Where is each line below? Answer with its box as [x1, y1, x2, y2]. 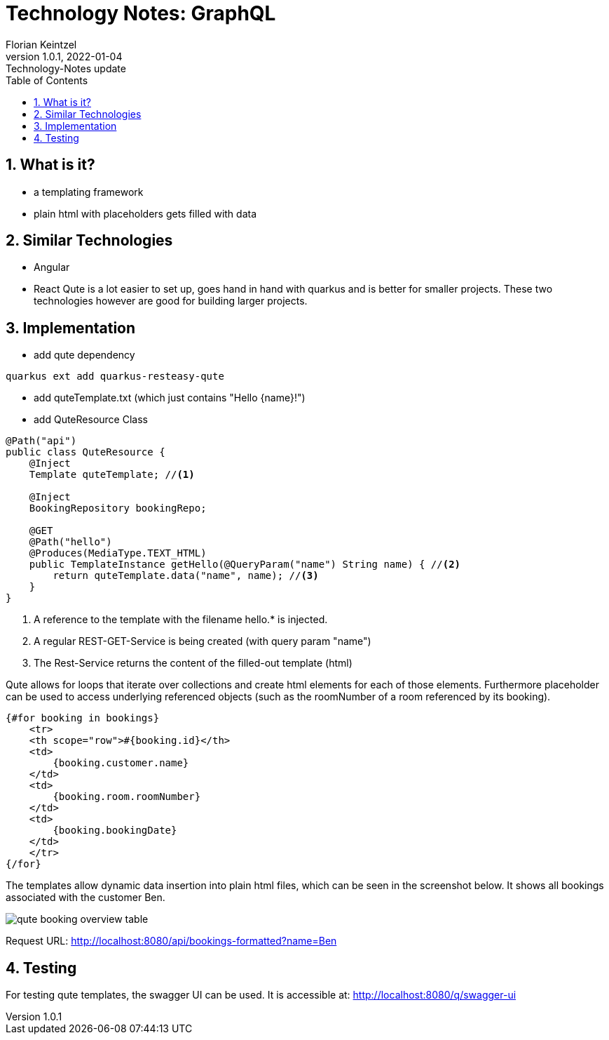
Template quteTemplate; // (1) [29, 469, 195, 481]
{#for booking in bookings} [6, 712, 160, 724]
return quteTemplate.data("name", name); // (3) [53, 570, 319, 582]
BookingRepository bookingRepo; [29, 502, 207, 514]
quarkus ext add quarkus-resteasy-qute [6, 371, 224, 382]
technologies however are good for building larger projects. [34, 295, 308, 307]
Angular [34, 261, 70, 274]
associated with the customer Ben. [6, 891, 165, 904]
